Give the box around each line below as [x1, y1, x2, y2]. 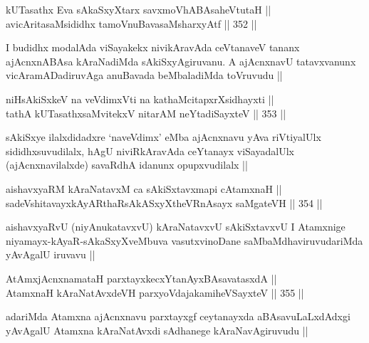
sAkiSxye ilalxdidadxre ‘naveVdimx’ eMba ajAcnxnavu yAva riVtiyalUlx [6, 130, 321, 144]
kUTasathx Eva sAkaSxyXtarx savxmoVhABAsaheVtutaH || [6, 2, 271, 16]
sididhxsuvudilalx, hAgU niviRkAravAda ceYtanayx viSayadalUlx [6, 143, 294, 158]
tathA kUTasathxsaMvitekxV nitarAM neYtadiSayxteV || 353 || [6, 105, 286, 120]
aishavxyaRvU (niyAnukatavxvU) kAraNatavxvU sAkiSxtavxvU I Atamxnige [6, 219, 345, 234]
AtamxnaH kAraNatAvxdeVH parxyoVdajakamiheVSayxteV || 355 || [6, 285, 304, 300]
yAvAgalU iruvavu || [6, 247, 95, 262]
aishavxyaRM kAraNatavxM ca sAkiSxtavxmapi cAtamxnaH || [6, 181, 282, 196]
